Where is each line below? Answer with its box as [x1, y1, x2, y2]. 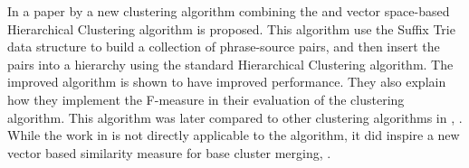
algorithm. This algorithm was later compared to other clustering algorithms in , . [7, 107, 463, 126]
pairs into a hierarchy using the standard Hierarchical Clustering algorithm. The [7, 54, 454, 73]
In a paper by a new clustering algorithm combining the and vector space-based [7, 2, 450, 20]
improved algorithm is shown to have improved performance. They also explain [7, 72, 446, 91]
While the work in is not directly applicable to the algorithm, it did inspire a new [7, 126, 460, 145]
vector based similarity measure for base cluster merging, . [7, 143, 331, 162]
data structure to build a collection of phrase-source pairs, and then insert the [7, 37, 440, 56]
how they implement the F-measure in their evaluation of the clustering [7, 89, 405, 108]
